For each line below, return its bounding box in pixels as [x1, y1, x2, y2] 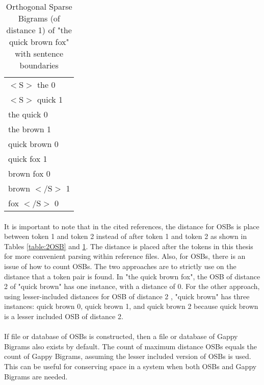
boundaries [19, 59, 59, 71]
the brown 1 [8, 123, 51, 135]
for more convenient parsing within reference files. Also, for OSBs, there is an [4, 251, 246, 261]
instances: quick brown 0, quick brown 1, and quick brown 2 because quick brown [4, 301, 258, 311]
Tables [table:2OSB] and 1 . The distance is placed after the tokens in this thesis [4, 240, 253, 251]
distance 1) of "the [6, 24, 72, 36]
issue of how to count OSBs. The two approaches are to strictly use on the [4, 260, 236, 271]
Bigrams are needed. [4, 371, 68, 381]
